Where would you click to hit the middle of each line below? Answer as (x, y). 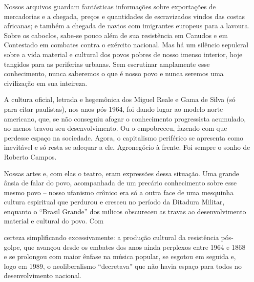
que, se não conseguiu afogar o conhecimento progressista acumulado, (142, 118)
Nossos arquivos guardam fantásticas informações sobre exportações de (110, 6)
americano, (20, 118)
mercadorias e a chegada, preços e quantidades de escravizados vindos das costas (125, 16)
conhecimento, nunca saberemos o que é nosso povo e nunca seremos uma (114, 73)
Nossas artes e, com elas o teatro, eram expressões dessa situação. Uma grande (122, 173)
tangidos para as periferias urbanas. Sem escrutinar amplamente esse (107, 64)
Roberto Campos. (30, 156)
